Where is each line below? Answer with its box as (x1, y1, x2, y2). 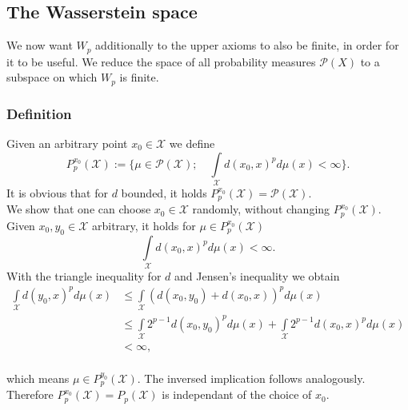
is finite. (119, 69, 159, 86)
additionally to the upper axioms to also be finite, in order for (95, 37, 399, 54)
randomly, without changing (192, 201, 330, 217)
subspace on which (6, 69, 98, 86)
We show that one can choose (6, 201, 151, 217)
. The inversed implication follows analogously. (137, 369, 366, 386)
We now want (6, 37, 73, 54)
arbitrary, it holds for (91, 217, 196, 233)
